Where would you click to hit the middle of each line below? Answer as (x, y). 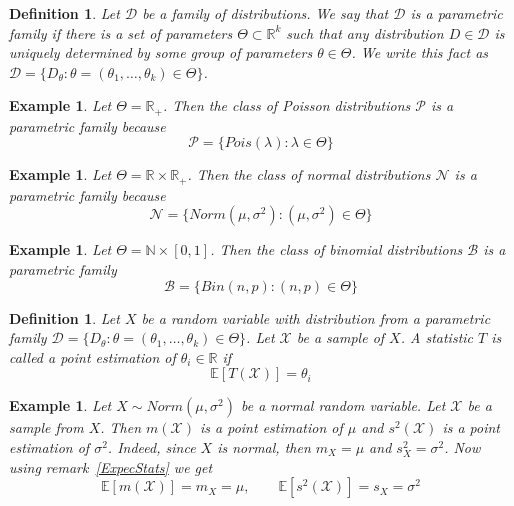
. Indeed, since (151, 447)
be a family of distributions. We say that (265, 13)
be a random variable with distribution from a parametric (316, 317)
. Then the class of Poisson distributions (286, 105)
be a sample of (340, 337)
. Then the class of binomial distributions (336, 249)
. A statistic (437, 337)
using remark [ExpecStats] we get (111, 466)
